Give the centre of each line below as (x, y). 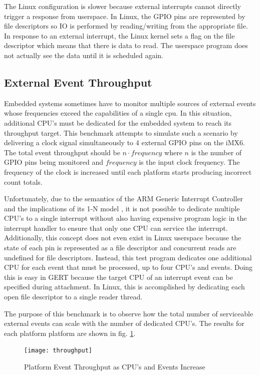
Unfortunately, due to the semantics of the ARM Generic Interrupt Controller (124, 199)
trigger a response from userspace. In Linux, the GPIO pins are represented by (125, 16)
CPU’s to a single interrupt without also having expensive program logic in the (125, 218)
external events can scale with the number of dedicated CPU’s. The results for (124, 323)
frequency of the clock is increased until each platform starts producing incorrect (128, 171)
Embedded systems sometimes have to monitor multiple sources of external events (130, 103)
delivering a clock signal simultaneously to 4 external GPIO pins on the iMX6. (124, 142)
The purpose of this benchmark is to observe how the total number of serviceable (129, 313)
